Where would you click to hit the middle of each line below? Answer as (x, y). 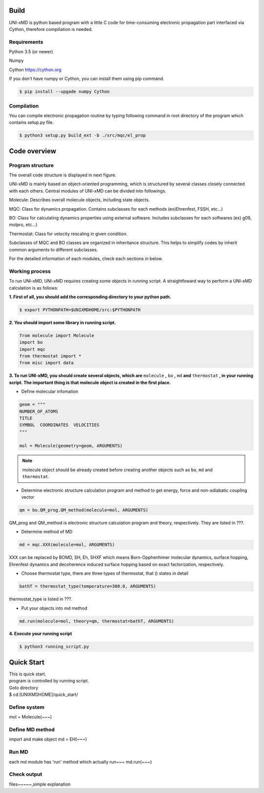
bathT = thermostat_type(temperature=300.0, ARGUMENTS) (88, 586)
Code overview (33, 151)
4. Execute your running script (41, 634)
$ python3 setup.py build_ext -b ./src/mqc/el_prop (83, 135)
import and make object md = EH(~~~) (48, 739)
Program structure (31, 165)
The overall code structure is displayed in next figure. (63, 175)
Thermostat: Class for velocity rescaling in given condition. (68, 234)
